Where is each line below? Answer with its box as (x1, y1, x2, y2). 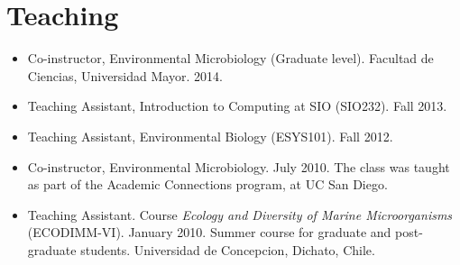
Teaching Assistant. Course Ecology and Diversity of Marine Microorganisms (27, 205, 453, 224)
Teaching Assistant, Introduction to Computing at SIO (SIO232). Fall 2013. (27, 96, 447, 115)
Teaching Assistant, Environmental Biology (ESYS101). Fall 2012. (27, 126, 393, 145)
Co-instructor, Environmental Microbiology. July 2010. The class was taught (27, 157, 450, 176)
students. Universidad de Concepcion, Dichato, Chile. (80, 240, 375, 259)
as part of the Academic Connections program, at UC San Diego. (27, 175, 388, 194)
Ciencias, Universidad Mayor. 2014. (27, 66, 223, 85)
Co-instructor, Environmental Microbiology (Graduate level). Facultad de (27, 49, 434, 68)
